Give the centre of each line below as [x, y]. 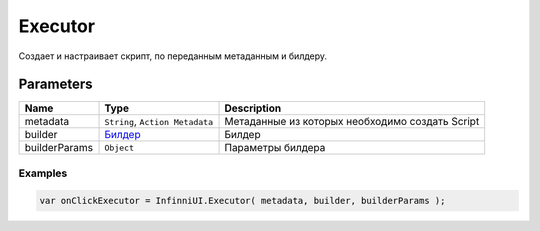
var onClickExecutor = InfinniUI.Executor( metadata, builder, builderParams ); [242, 200]
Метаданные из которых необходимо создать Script [352, 122]
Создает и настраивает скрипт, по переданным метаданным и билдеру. [173, 56]
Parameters [55, 84]
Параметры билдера [275, 148]
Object [119, 147]
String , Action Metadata [159, 122]
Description [253, 108]
